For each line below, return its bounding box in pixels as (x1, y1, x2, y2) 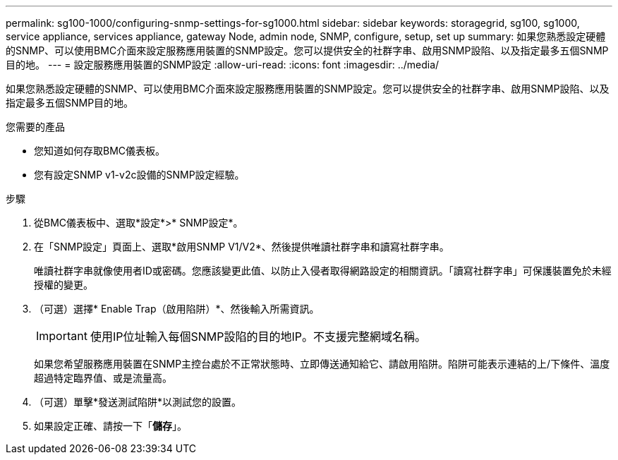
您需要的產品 (6, 121, 65, 133)
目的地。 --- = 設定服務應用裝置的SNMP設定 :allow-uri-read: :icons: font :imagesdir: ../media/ (6, 59, 440, 71)
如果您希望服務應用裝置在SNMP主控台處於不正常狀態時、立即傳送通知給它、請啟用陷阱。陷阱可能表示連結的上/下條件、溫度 (34, 358, 610, 370)
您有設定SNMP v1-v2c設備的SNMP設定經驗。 (34, 169, 245, 181)
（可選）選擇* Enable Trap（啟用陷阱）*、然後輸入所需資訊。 (34, 303, 320, 315)
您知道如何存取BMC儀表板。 (34, 145, 166, 157)
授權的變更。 (34, 279, 93, 291)
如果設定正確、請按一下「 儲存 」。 (34, 420, 187, 432)
